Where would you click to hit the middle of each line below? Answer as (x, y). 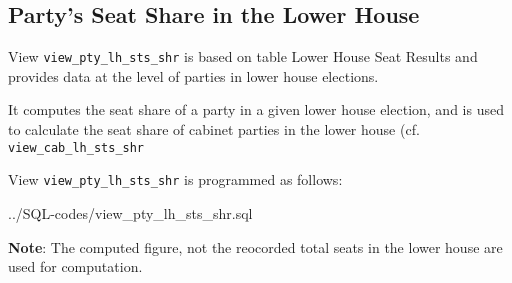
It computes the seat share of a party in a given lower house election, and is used (256, 109)
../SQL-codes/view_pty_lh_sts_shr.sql (130, 212)
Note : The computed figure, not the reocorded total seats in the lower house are (255, 246)
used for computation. (75, 266)
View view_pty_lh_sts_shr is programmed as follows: (175, 179)
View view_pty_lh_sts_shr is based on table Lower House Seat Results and (243, 56)
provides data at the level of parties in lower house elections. (193, 75)
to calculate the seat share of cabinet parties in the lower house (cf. (214, 129)
